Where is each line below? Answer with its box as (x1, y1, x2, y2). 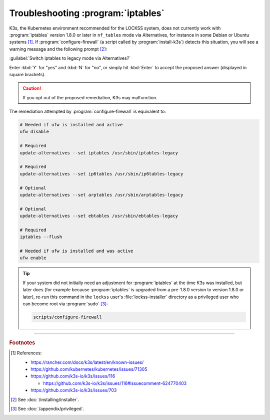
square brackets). (9, 71, 46, 77)
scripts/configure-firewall (33, 314, 102, 320)
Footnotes (9, 339, 35, 346)
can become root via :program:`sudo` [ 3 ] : (22, 301, 108, 307)
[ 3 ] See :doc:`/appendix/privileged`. (10, 405, 84, 411)
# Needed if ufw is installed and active (19, 122, 123, 128)
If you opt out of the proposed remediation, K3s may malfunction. (22, 94, 157, 100)
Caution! (22, 85, 41, 91)
